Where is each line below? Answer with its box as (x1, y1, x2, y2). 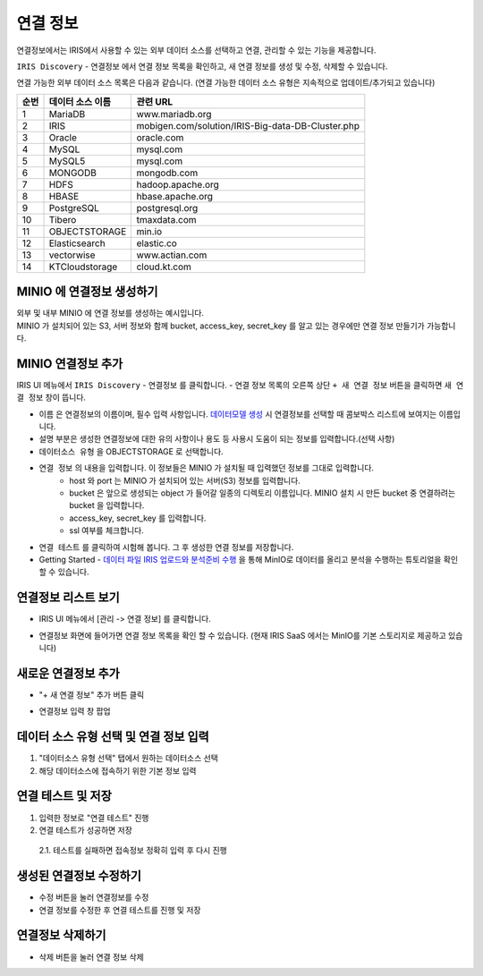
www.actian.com (136, 249, 208, 261)
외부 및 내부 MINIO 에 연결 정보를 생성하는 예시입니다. (16, 308, 205, 318)
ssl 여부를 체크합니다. (69, 525, 145, 536)
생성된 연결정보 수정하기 (16, 869, 142, 884)
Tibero (48, 213, 77, 225)
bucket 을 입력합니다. (69, 500, 145, 511)
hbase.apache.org (136, 190, 214, 202)
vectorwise (48, 249, 96, 261)
